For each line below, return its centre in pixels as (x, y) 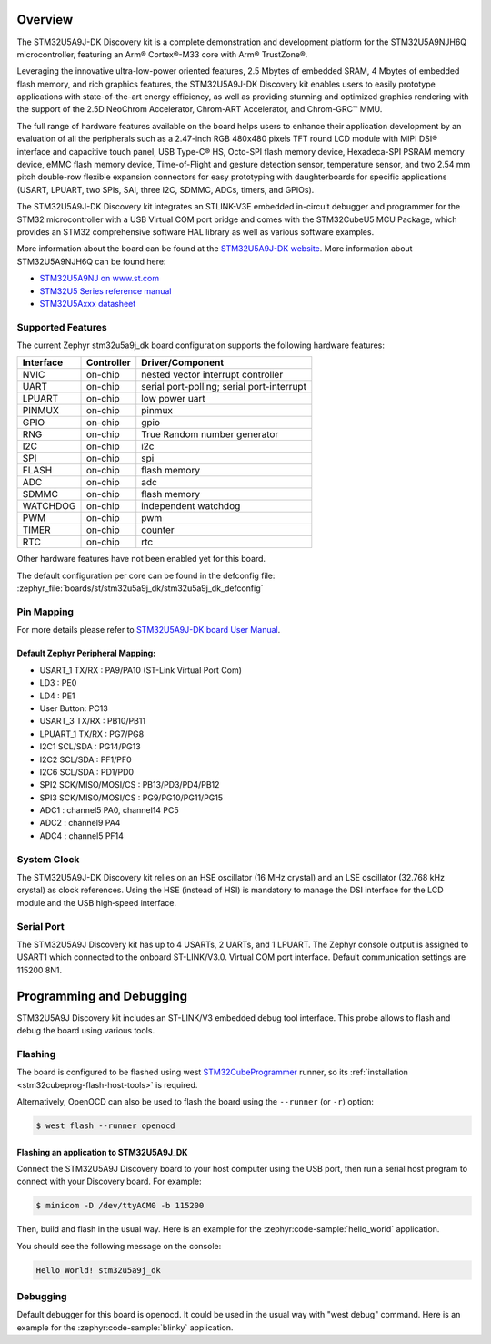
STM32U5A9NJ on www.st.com (99, 279)
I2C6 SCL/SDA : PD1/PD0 (87, 772)
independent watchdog (191, 506)
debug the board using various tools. (85, 1030)
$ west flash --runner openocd (106, 1125)
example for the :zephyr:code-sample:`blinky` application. (125, 1327)
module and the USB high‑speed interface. (97, 902)
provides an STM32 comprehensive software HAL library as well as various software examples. (195, 231)
